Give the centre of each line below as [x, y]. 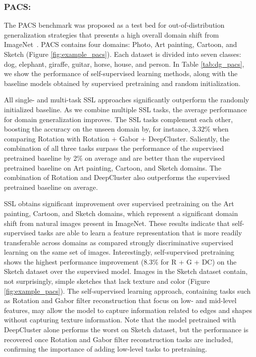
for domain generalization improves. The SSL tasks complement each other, [119, 119]
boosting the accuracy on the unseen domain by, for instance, [97, 129]
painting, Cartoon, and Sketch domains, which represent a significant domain [121, 213]
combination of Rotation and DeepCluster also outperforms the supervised [117, 177]
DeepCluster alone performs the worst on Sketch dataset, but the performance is [126, 330]
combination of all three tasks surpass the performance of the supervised [114, 148]
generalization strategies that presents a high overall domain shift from [111, 34]
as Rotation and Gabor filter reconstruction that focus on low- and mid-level [120, 300]
